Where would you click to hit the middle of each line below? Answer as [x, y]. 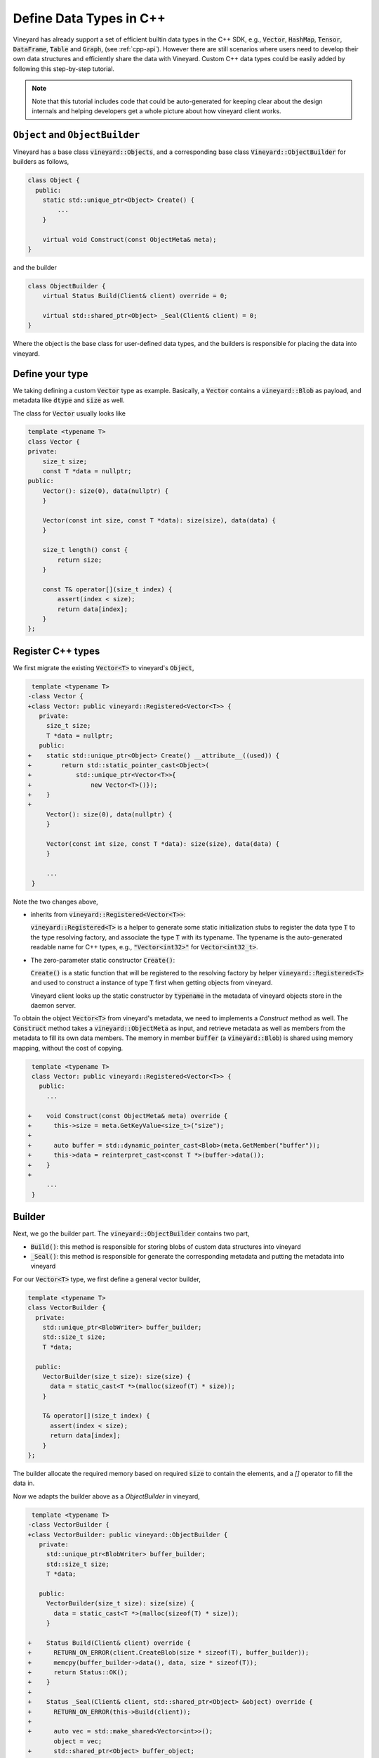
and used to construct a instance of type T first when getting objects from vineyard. [152, 983]
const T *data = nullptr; [87, 471]
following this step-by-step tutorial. [64, 69]
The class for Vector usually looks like [69, 413]
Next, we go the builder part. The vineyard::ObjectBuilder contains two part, [131, 1233]
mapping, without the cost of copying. [68, 1048]
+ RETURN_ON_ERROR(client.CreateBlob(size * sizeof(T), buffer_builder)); [168, 1653]
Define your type [51, 374]
